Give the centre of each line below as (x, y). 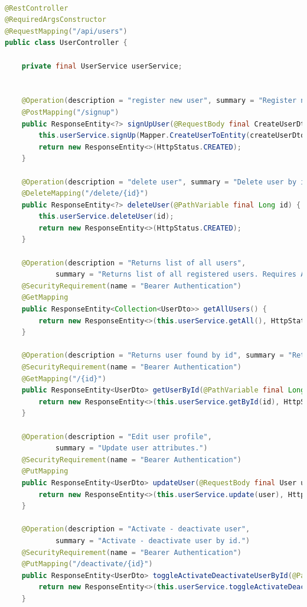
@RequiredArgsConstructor (55, 20)
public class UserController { (66, 43)
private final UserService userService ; (102, 66)
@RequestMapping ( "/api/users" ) (66, 31)
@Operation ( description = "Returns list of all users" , (134, 263)
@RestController (37, 8)
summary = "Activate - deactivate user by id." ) (153, 541)
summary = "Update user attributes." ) (131, 448)
